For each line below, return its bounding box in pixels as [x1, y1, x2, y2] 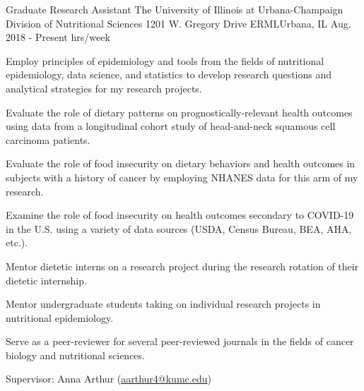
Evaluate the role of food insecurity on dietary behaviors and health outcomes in [6, 156, 356, 171]
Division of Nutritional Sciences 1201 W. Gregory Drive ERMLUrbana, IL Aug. [6, 16, 351, 30]
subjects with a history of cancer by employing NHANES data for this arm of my [6, 169, 358, 184]
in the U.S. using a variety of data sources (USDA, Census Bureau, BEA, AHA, [6, 221, 352, 236]
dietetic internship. [6, 272, 87, 287]
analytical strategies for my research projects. [6, 80, 202, 95]
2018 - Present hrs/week [6, 30, 110, 44]
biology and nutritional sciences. [6, 347, 145, 362]
